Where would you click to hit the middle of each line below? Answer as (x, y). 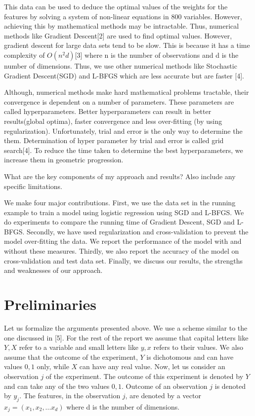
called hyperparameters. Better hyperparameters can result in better (108, 111)
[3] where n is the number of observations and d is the (157, 55)
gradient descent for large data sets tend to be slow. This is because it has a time (127, 45)
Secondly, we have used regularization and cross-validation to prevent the (137, 231)
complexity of (24, 55)
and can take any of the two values (57, 386)
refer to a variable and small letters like (79, 347)
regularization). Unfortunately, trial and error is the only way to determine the (123, 131)
